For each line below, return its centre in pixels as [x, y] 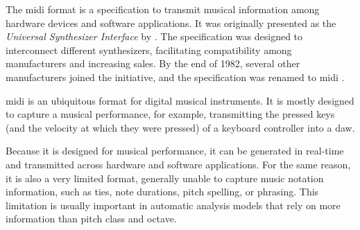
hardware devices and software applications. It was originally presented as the [171, 23]
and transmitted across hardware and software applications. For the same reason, [178, 164]
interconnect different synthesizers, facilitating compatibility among [149, 50]
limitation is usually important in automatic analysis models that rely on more [173, 205]
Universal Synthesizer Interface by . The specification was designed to [154, 36]
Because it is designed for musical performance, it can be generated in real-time [175, 151]
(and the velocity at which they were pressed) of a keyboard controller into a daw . [180, 127]
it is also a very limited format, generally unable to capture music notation [165, 178]
